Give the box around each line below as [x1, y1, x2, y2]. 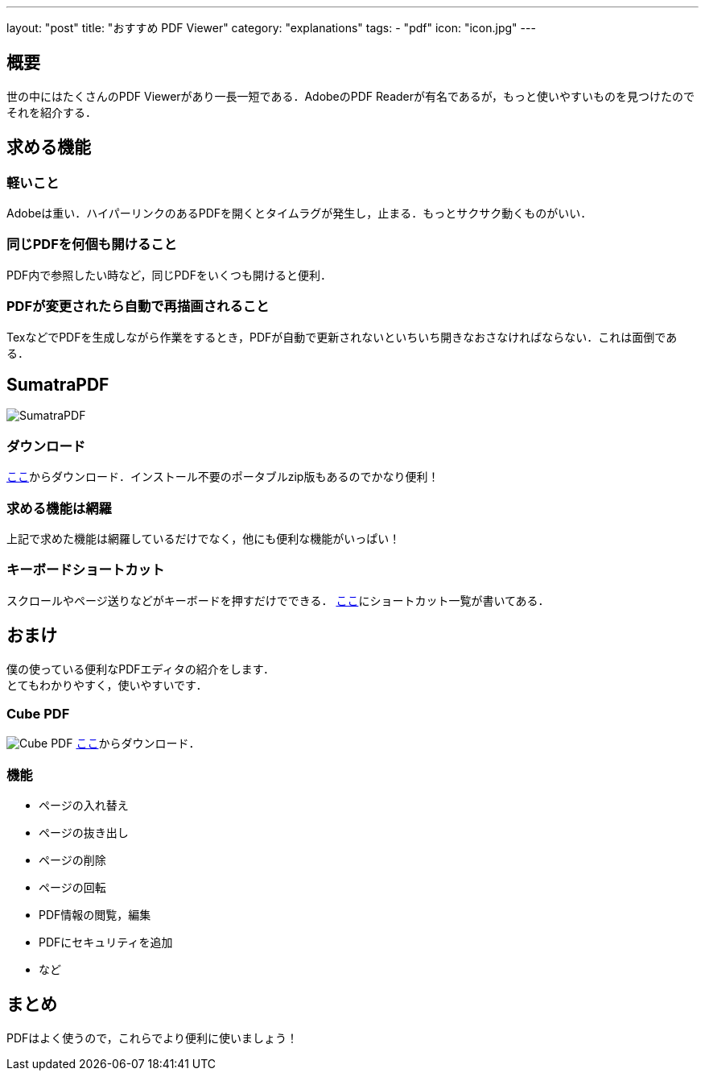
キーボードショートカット [6, 561, 165, 578]
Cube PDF [6, 705, 70, 722]
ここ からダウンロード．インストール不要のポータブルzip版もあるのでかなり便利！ [6, 470, 439, 484]
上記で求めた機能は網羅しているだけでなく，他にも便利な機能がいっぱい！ [6, 531, 401, 545]
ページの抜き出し [39, 826, 129, 839]
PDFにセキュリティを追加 [39, 935, 173, 949]
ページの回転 [39, 880, 106, 894]
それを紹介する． [6, 105, 97, 119]
